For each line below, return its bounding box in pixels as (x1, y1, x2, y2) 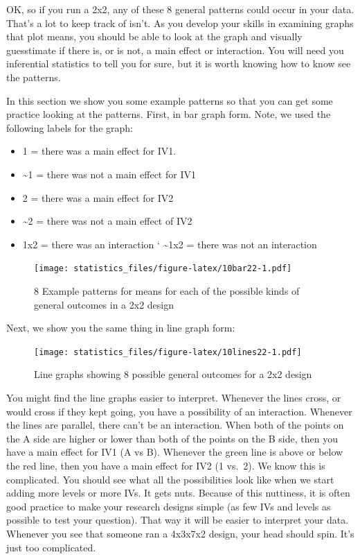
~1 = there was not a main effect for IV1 (22, 166, 196, 181)
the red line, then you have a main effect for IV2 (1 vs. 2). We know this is (6, 458, 325, 472)
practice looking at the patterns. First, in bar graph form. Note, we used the (6, 107, 331, 121)
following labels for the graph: (6, 120, 133, 135)
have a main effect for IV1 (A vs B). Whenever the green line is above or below (6, 445, 343, 459)
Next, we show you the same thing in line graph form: (6, 320, 235, 335)
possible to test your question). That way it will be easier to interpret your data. (6, 513, 349, 527)
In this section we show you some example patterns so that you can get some (6, 93, 333, 108)
